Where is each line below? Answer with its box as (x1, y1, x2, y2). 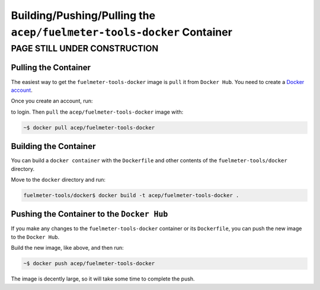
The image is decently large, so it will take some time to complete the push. (11, 275, 195, 282)
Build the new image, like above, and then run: (11, 244, 124, 252)
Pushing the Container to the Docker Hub (11, 209, 168, 219)
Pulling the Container (11, 63, 91, 73)
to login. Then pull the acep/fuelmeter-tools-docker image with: (11, 108, 184, 115)
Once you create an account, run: (11, 98, 93, 105)
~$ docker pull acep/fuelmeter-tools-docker (23, 124, 155, 131)
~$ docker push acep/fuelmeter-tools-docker (23, 260, 155, 267)
